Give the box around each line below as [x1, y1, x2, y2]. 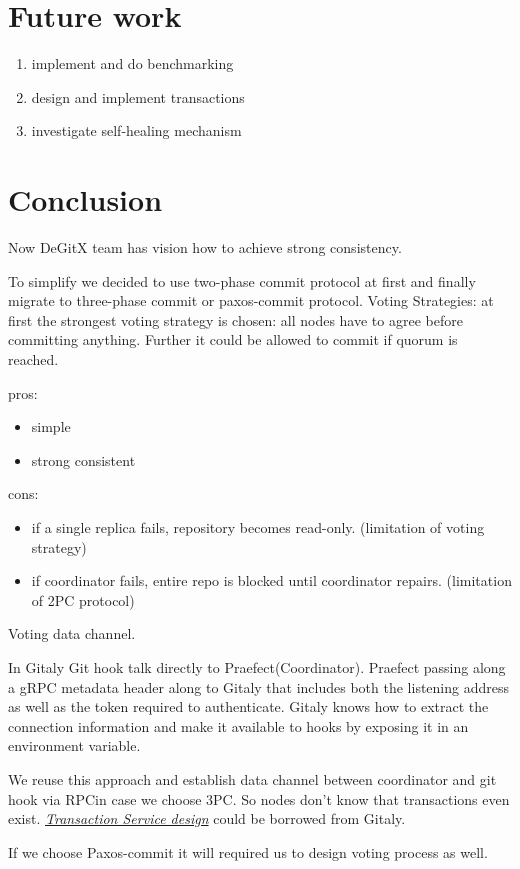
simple [31, 416, 71, 437]
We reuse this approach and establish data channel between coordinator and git [8, 768, 497, 789]
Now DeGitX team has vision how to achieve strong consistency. [8, 237, 402, 258]
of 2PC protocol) [31, 589, 135, 610]
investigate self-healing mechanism [31, 120, 242, 141]
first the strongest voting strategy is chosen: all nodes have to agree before [8, 309, 463, 330]
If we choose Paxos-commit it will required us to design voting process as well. [8, 841, 488, 862]
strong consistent [31, 449, 136, 470]
